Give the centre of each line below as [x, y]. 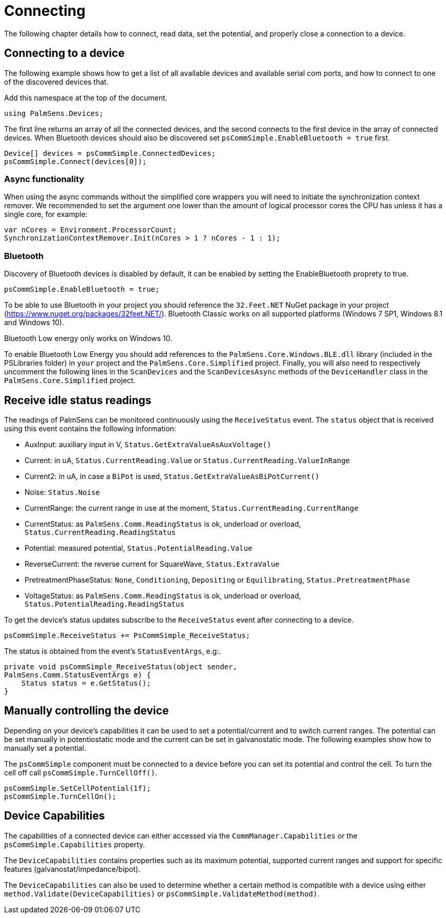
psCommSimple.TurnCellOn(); [60, 796]
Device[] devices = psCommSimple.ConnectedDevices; [110, 153]
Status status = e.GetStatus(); [86, 683]
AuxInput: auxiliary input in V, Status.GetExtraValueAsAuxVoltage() [148, 444]
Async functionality [44, 179]
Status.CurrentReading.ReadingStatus [100, 532]
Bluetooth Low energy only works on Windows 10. [88, 338]
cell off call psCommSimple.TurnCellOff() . [81, 772]
